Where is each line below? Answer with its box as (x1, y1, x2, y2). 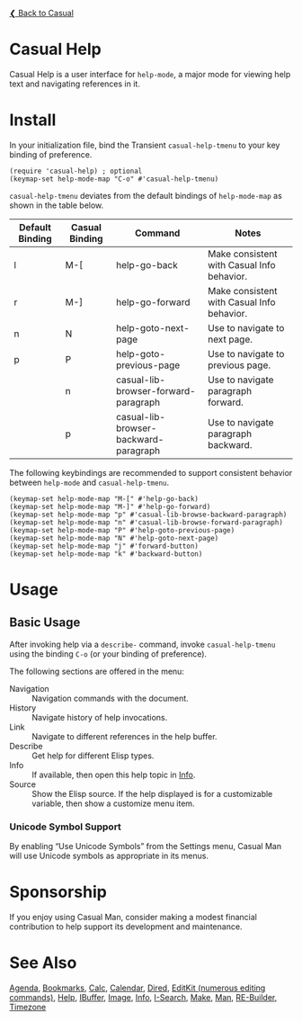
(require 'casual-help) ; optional (9, 166, 143, 175)
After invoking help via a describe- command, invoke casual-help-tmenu (9, 639, 276, 649)
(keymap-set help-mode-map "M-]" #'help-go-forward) (9, 502, 211, 511)
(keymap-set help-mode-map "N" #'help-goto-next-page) (9, 533, 219, 542)
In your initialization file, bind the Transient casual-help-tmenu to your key (9, 139, 280, 150)
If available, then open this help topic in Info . (31, 769, 196, 780)
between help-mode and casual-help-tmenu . (9, 477, 170, 488)
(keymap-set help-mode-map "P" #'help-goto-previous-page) (9, 525, 235, 534)
